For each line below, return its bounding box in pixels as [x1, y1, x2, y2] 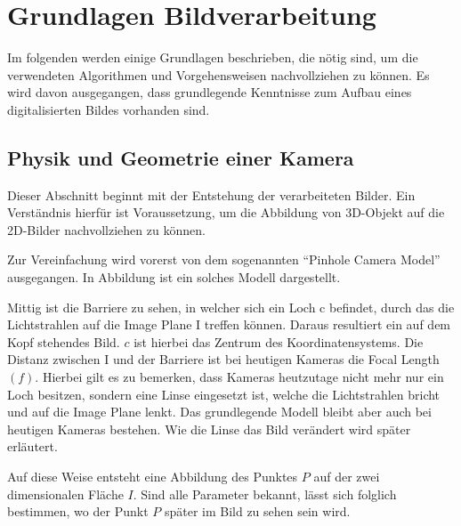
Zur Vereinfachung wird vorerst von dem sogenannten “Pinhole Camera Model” [7, 250, 441, 269]
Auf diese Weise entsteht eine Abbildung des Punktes [7, 467, 298, 486]
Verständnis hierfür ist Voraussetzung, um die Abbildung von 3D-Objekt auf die [7, 203, 445, 222]
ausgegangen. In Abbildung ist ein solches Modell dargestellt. [7, 268, 341, 287]
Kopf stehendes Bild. [7, 332, 120, 351]
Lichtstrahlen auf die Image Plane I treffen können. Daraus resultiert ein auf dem [7, 315, 451, 334]
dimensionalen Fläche [7, 484, 124, 503]
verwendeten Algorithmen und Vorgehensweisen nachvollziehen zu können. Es [7, 65, 430, 84]
